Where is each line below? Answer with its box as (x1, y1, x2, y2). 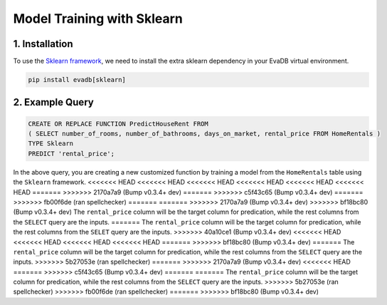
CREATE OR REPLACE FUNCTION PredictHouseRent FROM (28, 120, 209, 128)
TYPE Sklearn (28, 140, 74, 148)
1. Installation (13, 38, 74, 50)
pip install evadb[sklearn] (28, 76, 126, 84)
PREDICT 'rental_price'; (28, 150, 115, 157)
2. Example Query (13, 96, 94, 108)
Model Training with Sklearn (13, 11, 183, 26)
